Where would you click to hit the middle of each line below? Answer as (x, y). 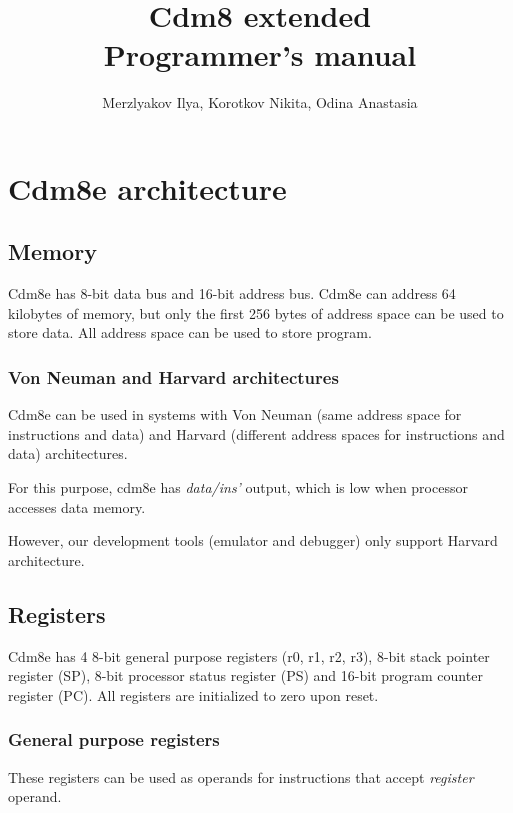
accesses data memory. (77, 506)
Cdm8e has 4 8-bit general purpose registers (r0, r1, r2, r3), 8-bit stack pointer (249, 655)
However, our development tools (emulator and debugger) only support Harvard (253, 540)
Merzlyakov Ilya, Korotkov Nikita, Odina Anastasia (260, 102)
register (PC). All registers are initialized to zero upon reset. (193, 694)
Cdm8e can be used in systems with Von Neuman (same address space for (235, 414)
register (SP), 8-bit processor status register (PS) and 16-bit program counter (245, 675)
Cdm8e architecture (147, 187)
